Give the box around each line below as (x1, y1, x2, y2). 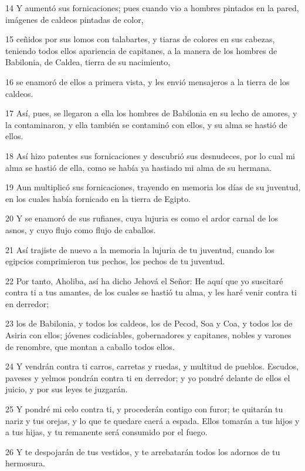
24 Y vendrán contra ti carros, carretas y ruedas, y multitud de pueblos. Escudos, (5, 360, 299, 372)
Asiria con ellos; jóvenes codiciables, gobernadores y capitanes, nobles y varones (5, 329, 292, 341)
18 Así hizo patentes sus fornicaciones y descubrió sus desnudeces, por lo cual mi (5, 149, 295, 162)
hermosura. (5, 457, 45, 469)
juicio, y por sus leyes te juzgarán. (5, 383, 128, 395)
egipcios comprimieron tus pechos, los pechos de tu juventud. (5, 255, 225, 267)
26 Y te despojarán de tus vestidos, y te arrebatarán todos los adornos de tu (5, 445, 280, 457)
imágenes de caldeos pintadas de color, (5, 13, 144, 25)
